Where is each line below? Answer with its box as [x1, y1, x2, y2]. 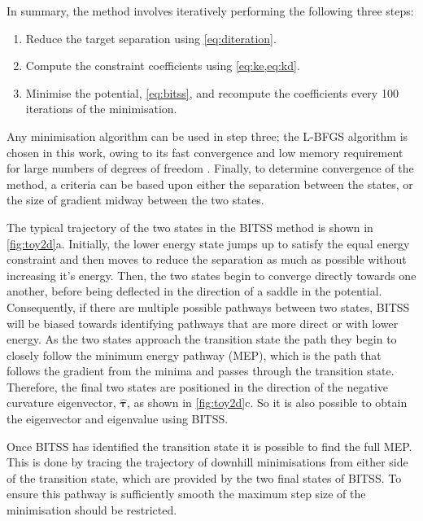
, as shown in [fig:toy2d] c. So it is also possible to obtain [126, 394, 408, 411]
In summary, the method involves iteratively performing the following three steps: [7, 2, 414, 19]
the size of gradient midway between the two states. [7, 191, 264, 208]
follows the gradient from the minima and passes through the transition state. [7, 362, 395, 379]
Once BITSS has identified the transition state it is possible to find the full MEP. [7, 437, 412, 454]
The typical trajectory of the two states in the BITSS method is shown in [7, 218, 373, 235]
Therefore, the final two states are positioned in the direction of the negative [7, 378, 388, 395]
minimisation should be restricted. [7, 501, 177, 519]
